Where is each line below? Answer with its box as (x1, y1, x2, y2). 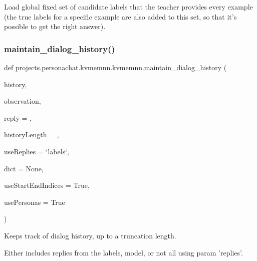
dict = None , (4, 163, 44, 173)
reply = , (4, 112, 32, 123)
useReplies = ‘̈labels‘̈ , (4, 146, 69, 156)
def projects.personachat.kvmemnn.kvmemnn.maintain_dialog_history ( (4, 62, 227, 72)
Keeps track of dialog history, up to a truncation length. (4, 230, 176, 240)
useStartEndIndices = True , (4, 180, 90, 190)
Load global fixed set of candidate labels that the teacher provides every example (4, 2, 253, 12)
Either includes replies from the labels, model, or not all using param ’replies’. (4, 247, 243, 257)
